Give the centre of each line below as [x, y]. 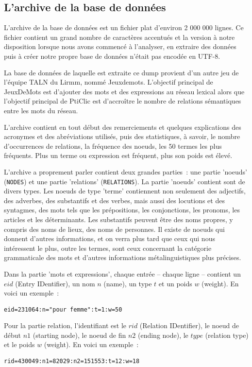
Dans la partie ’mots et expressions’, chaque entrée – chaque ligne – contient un [122, 273]
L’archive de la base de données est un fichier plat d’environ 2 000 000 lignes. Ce [124, 27]
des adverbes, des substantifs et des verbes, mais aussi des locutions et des [114, 200]
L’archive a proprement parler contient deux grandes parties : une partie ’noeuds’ [126, 171]
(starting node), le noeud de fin [79, 335]
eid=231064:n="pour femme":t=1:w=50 [63, 309]
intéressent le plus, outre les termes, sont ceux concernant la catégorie [108, 248]
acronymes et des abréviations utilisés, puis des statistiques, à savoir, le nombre [122, 136]
